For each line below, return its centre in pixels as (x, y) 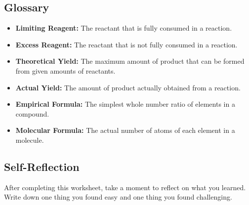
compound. (32, 113)
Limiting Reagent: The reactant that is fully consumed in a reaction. (124, 28)
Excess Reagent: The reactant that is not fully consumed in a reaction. (126, 44)
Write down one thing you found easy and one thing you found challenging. (118, 197)
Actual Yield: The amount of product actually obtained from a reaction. (128, 87)
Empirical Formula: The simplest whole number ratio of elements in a (125, 104)
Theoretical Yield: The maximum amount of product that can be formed (130, 61)
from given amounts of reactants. (65, 70)
